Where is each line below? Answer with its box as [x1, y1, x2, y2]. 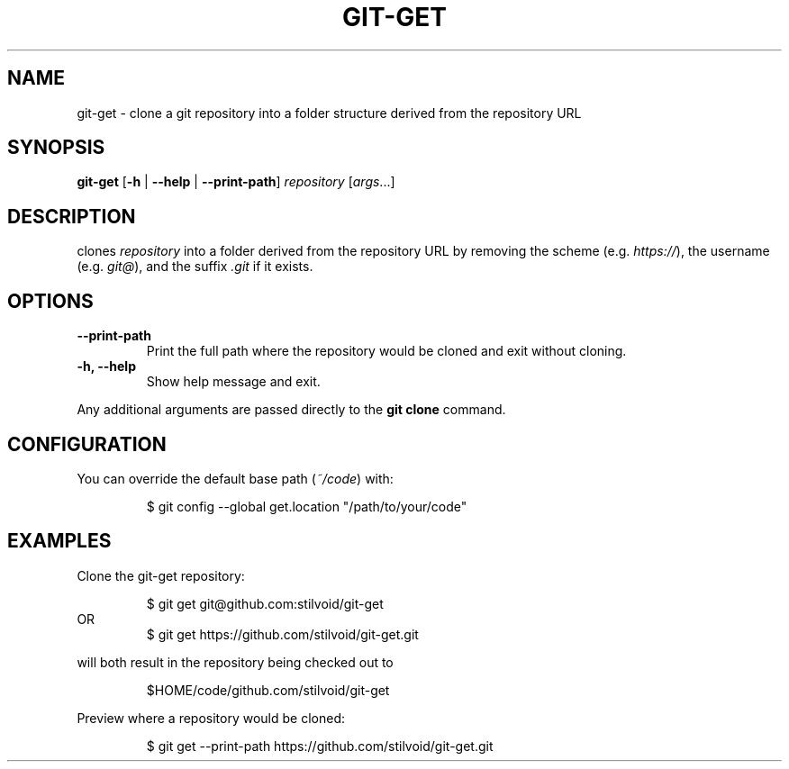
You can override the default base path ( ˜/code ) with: [77, 470, 394, 486]
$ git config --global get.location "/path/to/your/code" [146, 498, 467, 514]
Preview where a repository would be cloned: [77, 710, 346, 726]
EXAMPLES [7, 529, 112, 553]
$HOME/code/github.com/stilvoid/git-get [146, 682, 390, 698]
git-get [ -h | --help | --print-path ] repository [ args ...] [77, 174, 395, 190]
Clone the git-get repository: [77, 567, 245, 584]
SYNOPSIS [7, 136, 105, 159]
